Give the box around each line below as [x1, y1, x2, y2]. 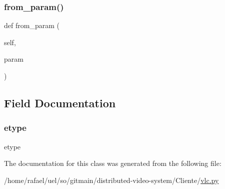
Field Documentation [4, 95, 116, 110]
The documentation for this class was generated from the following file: [4, 158, 221, 168]
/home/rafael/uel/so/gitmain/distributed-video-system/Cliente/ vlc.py [4, 174, 219, 185]
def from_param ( [4, 20, 59, 31]
